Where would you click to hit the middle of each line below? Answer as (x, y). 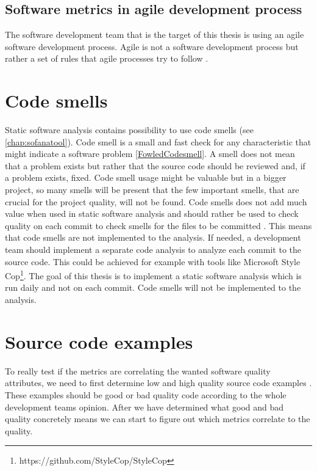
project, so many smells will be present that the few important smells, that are (152, 190)
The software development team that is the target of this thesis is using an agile (155, 35)
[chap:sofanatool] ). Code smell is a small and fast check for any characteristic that (158, 141)
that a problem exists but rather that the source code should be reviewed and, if (155, 165)
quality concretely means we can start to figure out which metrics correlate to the (158, 419)
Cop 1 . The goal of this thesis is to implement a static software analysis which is (153, 275)
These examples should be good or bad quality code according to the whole (146, 394)
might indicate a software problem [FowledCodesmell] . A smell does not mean (150, 154)
